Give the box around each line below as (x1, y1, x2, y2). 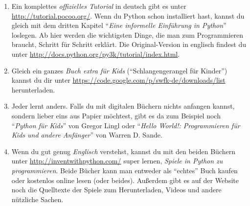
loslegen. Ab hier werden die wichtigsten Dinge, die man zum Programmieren (11, 29, 244, 40)
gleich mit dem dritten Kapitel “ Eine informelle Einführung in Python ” (11, 20, 227, 30)
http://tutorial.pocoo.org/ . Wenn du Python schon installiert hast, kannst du (11, 10, 245, 21)
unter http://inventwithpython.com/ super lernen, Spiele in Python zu (11, 156, 223, 166)
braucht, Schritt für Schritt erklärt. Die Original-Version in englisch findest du (11, 39, 246, 49)
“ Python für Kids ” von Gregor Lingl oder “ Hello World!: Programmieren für (11, 120, 240, 130)
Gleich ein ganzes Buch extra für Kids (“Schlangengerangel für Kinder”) (11, 65, 227, 75)
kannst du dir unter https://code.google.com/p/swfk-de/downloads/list (11, 75, 226, 85)
